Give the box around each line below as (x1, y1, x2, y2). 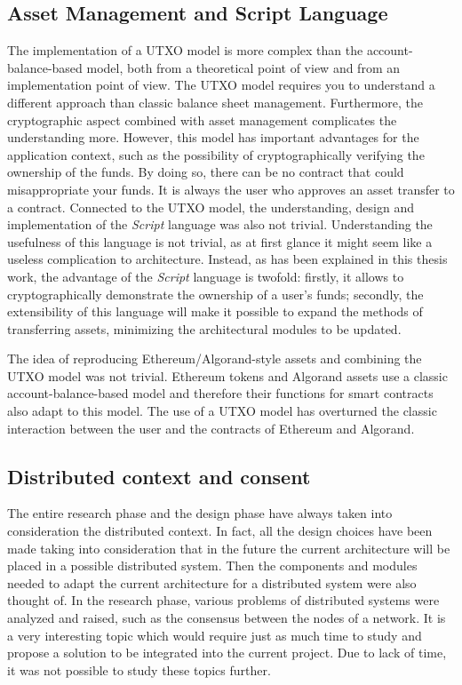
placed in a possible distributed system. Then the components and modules (7, 556, 418, 575)
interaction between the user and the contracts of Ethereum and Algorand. (7, 418, 415, 437)
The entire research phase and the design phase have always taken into (7, 504, 393, 522)
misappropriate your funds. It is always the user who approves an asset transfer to (7, 179, 455, 198)
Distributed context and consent (7, 462, 311, 490)
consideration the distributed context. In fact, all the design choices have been (7, 522, 433, 540)
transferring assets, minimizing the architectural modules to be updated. (7, 319, 402, 338)
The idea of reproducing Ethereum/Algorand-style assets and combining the (7, 349, 422, 368)
